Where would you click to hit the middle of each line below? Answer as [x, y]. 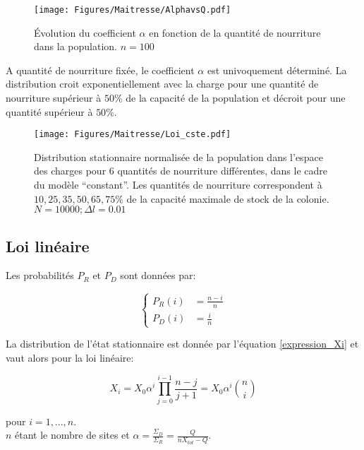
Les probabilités [40, 275]
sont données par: [158, 275]
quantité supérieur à [49, 111]
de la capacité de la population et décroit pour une [236, 98]
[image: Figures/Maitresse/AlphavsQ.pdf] [133, 10]
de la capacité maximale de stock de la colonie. [228, 198]
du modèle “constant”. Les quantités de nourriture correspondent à [178, 185]
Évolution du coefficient [85, 32]
